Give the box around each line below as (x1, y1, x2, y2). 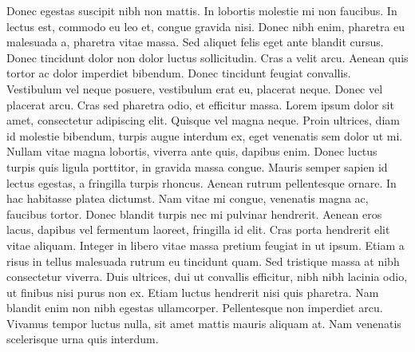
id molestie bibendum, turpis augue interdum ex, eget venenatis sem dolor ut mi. (6, 127, 403, 144)
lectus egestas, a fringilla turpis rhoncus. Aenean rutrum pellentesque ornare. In (6, 174, 397, 191)
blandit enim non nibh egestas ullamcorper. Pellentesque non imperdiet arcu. (6, 299, 383, 316)
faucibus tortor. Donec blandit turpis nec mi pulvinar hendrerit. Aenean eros (6, 205, 382, 222)
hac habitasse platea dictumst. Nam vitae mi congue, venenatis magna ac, (6, 190, 369, 207)
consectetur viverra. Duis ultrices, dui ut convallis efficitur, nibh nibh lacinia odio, (6, 268, 408, 285)
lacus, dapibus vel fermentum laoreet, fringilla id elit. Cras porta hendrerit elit (6, 221, 390, 238)
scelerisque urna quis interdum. (6, 330, 159, 347)
